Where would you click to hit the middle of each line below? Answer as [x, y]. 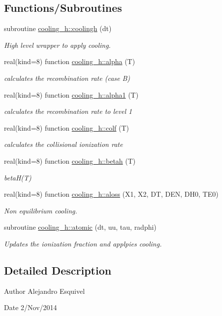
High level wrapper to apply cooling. [57, 45]
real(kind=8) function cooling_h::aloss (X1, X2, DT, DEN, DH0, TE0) [111, 194]
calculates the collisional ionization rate [63, 144]
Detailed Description [58, 270]
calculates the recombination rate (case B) [67, 78]
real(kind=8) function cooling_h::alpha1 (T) [71, 94]
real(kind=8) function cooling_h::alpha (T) [70, 61]
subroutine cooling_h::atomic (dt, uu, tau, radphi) [80, 227]
